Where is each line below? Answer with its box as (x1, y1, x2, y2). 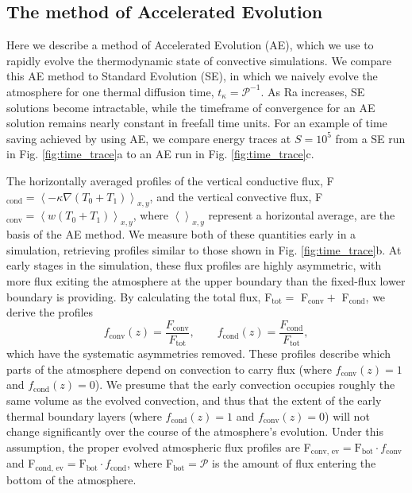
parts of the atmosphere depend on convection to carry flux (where (6, 360, 332, 377)
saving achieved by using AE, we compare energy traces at (6, 130, 291, 146)
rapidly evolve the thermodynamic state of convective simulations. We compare (6, 52, 391, 68)
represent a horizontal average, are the (208, 207, 395, 223)
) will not (325, 407, 370, 424)
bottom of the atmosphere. (6, 471, 137, 487)
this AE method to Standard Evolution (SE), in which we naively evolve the (6, 68, 378, 84)
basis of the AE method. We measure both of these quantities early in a (6, 226, 356, 243)
